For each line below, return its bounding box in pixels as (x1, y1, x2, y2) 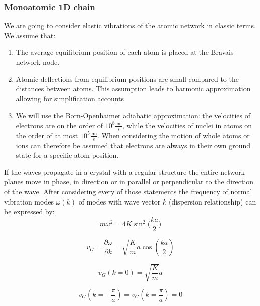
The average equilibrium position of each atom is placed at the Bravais (16, 47, 234, 57)
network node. (16, 57, 60, 67)
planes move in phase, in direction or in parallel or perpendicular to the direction (4, 176, 254, 187)
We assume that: (4, 30, 56, 40)
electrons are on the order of (16, 120, 103, 130)
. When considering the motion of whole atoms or (97, 130, 250, 140)
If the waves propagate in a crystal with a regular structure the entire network (4, 166, 245, 177)
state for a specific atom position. (16, 150, 119, 160)
